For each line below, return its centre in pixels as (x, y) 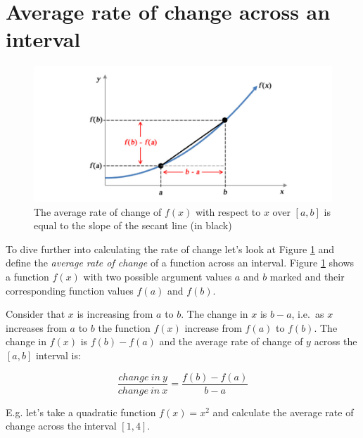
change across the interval (61, 426)
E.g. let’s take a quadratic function (81, 412)
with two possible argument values (158, 276)
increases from (36, 327)
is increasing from (115, 314)
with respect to (228, 211)
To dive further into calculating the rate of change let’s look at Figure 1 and (170, 249)
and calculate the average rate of (283, 412)
